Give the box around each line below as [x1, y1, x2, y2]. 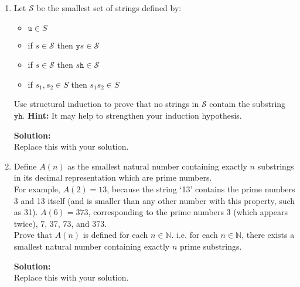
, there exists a [241, 229, 295, 241]
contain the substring [209, 98, 286, 110]
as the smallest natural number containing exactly [67, 160, 247, 172]
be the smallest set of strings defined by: [36, 2, 182, 13]
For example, [13, 182, 60, 195]
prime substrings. [180, 240, 242, 252]
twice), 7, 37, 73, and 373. [13, 217, 107, 229]
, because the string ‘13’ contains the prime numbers [107, 182, 295, 195]
